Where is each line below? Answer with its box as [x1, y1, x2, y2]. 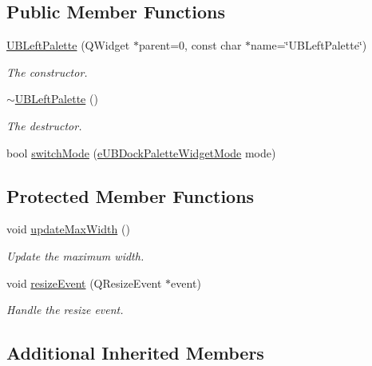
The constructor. [6, 63, 88, 80]
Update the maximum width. [6, 247, 144, 264]
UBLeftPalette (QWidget [6, 37, 130, 54]
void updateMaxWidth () [6, 221, 130, 237]
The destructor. [6, 117, 82, 133]
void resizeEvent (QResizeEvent [6, 274, 162, 291]
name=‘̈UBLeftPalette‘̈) [251, 37, 367, 54]
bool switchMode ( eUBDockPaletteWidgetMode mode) [6, 144, 276, 161]
